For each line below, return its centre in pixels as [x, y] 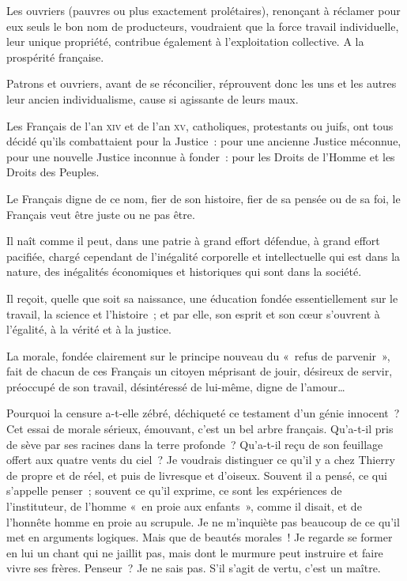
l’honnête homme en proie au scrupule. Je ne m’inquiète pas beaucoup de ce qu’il [203, 521]
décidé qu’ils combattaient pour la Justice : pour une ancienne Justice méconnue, [204, 141]
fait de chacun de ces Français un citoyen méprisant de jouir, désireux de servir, [200, 371]
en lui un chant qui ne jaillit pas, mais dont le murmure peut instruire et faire [195, 552]
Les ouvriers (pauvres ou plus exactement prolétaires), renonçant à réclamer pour [203, 10]
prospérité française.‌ [55, 57]
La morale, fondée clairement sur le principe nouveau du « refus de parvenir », [198, 355]
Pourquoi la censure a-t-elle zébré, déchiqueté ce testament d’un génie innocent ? [203, 413]
